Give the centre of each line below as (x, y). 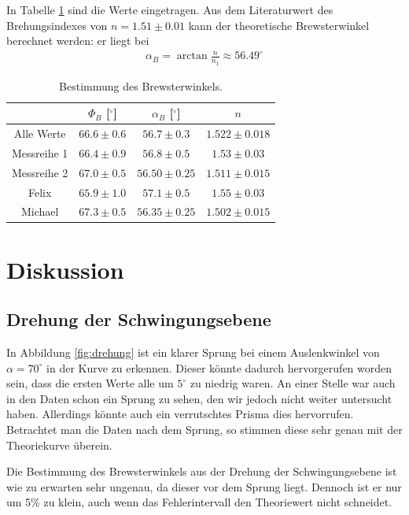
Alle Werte (40, 133)
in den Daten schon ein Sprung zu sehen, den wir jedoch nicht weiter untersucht (199, 398)
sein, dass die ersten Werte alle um (90, 383)
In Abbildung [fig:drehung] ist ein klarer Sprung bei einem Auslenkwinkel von (193, 352)
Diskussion (65, 269)
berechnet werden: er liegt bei (78, 41)
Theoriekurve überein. (59, 445)
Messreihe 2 (40, 172)
